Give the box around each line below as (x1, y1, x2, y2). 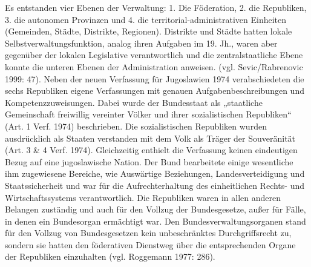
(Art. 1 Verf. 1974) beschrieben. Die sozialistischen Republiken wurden (5, 119, 267, 132)
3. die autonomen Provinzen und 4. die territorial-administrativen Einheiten (5, 13, 287, 25)
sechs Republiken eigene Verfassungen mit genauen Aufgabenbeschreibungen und (5, 84, 304, 97)
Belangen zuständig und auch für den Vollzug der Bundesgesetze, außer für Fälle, (5, 203, 306, 216)
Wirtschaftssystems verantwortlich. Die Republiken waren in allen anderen (5, 191, 281, 203)
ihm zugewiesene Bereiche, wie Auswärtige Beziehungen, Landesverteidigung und (5, 167, 305, 180)
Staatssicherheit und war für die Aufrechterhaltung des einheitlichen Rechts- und (5, 179, 304, 191)
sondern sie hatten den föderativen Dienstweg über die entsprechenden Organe (5, 238, 296, 251)
